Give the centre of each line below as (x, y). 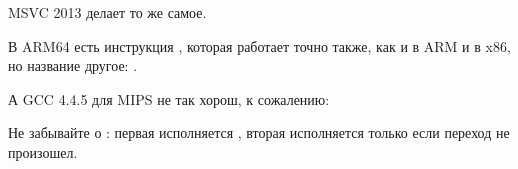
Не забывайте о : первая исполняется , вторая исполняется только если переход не (259, 132)
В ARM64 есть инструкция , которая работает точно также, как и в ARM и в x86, (259, 45)
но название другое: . (73, 65)
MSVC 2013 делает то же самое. (107, 12)
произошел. (43, 151)
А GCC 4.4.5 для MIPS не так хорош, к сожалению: (169, 98)
